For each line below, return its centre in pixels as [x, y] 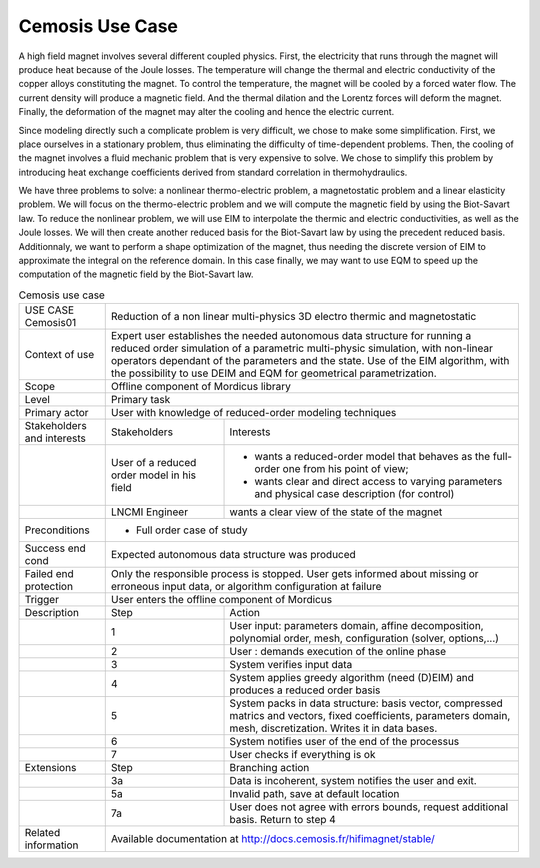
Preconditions [57, 530]
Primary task [140, 400]
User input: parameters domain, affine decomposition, [356, 626]
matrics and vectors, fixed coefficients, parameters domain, [370, 716]
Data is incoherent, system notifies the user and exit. [353, 781]
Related [42, 833]
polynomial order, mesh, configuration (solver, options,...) [364, 638]
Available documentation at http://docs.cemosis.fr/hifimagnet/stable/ [272, 839]
